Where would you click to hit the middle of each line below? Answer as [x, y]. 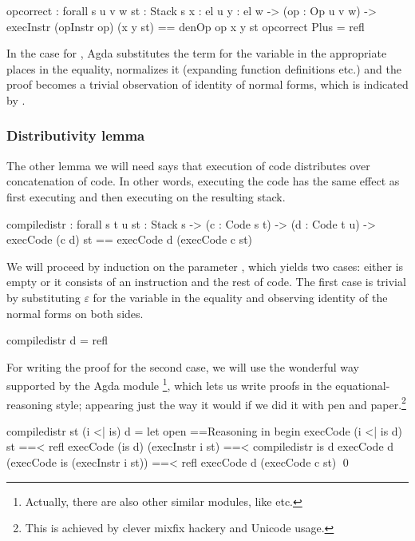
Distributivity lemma [76, 135]
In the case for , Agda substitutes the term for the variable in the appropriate [197, 53]
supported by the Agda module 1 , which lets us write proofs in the [169, 384]
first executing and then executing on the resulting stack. [146, 196]
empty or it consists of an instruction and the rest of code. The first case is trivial [206, 282]
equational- [363, 385]
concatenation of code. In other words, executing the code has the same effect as [203, 181]
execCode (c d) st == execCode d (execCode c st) [130, 239]
